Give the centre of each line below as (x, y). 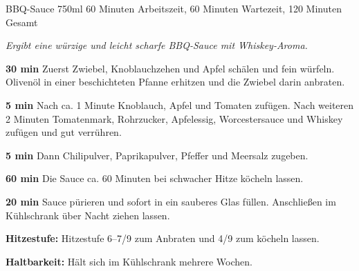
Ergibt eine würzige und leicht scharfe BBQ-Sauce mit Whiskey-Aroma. (157, 45)
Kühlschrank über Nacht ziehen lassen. (88, 215)
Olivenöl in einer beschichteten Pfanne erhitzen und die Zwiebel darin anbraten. (175, 82)
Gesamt (22, 22)
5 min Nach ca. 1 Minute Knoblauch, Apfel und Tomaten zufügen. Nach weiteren (180, 104)
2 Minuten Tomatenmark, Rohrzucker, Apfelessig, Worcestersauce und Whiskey (174, 118)
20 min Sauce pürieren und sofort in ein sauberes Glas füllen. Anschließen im (171, 201)
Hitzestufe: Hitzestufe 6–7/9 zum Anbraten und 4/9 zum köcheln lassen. (163, 238)
